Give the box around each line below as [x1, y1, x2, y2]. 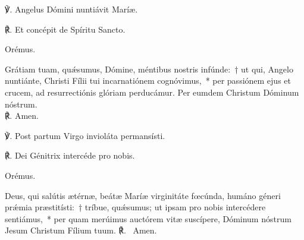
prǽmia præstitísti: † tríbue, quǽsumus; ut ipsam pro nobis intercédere [5, 201, 266, 213]
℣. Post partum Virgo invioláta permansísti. [5, 129, 165, 141]
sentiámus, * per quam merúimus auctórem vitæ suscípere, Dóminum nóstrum [5, 212, 292, 225]
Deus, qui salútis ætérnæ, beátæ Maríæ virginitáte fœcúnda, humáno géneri [5, 189, 281, 201]
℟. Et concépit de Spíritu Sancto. [5, 23, 126, 35]
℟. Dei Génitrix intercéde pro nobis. [5, 149, 135, 162]
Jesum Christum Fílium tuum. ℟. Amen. [5, 224, 157, 236]
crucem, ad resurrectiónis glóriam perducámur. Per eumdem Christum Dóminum [5, 86, 299, 98]
